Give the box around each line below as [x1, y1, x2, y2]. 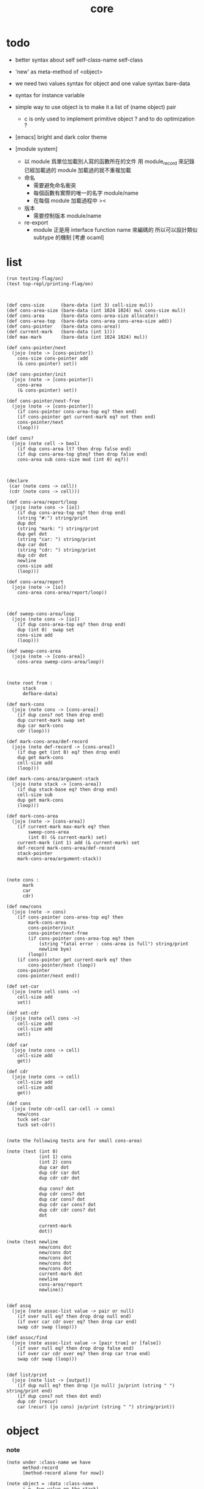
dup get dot [17, 531, 47, 537]
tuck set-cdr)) [17, 1122, 56, 1128]
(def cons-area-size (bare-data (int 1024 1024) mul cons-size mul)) [6, 307, 186, 313]
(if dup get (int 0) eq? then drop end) [17, 749, 121, 755]
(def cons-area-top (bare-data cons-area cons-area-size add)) [6, 318, 172, 324]
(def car [6, 1042, 29, 1048]
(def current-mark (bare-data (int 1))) [6, 328, 115, 335]
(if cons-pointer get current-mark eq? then [17, 957, 132, 963]
